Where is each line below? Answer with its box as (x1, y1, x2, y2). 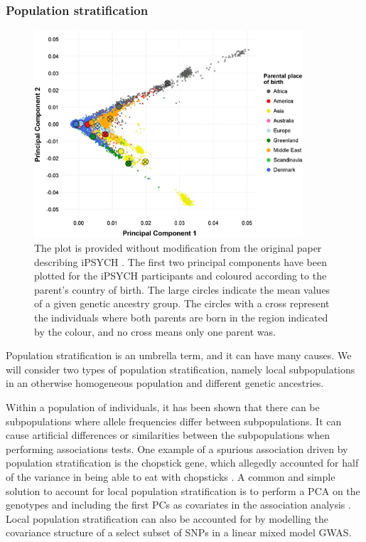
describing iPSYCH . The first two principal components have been (34, 254, 327, 269)
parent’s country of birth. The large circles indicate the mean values (34, 282, 330, 297)
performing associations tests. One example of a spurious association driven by (6, 441, 348, 456)
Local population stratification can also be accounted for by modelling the (6, 511, 328, 526)
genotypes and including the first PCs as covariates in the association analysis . (6, 497, 351, 512)
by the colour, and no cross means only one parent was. (34, 324, 276, 339)
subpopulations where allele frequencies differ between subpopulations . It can (6, 413, 342, 428)
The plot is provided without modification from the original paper (34, 240, 322, 255)
